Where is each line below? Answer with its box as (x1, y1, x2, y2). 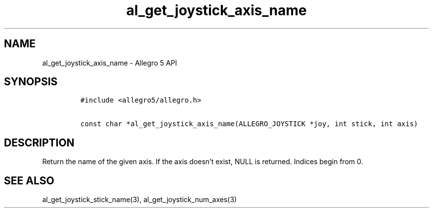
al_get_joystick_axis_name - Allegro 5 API (42, 58, 177, 67)
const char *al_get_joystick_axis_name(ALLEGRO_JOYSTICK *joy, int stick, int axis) (80, 120, 418, 128)
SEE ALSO (4, 174, 54, 187)
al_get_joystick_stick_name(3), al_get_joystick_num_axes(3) (42, 195, 237, 204)
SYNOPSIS (4, 75, 58, 88)
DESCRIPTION (4, 136, 75, 149)
